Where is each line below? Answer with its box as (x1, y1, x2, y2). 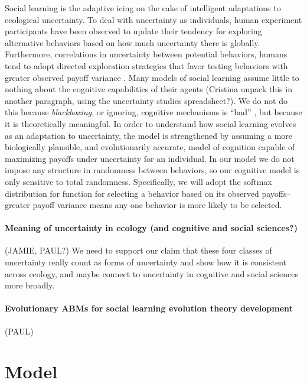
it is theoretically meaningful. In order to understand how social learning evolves (5, 117, 296, 129)
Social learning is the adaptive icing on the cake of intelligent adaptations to (5, 2, 281, 14)
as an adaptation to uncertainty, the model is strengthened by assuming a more (5, 129, 293, 141)
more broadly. (5, 279, 55, 291)
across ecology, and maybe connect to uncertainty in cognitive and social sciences (5, 267, 299, 280)
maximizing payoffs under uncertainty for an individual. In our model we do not (5, 152, 295, 164)
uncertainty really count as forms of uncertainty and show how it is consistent (5, 256, 286, 268)
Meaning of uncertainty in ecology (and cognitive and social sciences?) (5, 222, 298, 234)
